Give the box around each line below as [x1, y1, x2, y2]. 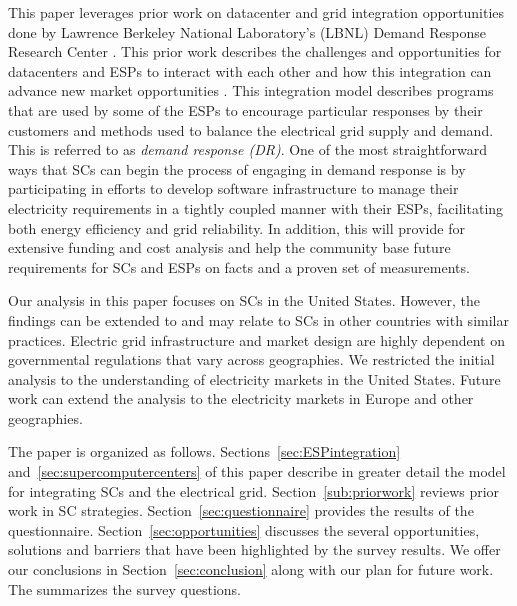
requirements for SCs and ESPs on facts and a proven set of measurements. [8, 256, 470, 277]
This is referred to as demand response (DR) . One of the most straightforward [8, 139, 488, 160]
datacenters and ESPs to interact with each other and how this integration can [8, 60, 492, 81]
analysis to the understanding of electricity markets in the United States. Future [8, 368, 501, 389]
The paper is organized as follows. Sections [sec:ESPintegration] [8, 441, 401, 462]
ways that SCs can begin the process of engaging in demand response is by [8, 158, 466, 179]
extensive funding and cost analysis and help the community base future [8, 237, 451, 258]
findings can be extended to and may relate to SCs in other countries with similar [8, 309, 509, 330]
